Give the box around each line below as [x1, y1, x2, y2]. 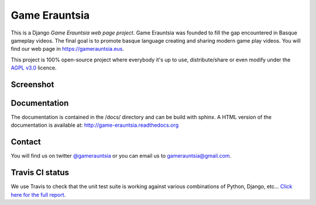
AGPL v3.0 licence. [11, 64, 57, 71]
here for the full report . [11, 191, 66, 198]
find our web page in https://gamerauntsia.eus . [11, 46, 125, 53]
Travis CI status [11, 168, 70, 178]
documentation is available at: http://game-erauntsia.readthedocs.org [11, 121, 178, 128]
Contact [11, 137, 41, 147]
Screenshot [11, 79, 54, 89]
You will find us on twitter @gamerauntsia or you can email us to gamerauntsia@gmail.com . [11, 152, 232, 159]
